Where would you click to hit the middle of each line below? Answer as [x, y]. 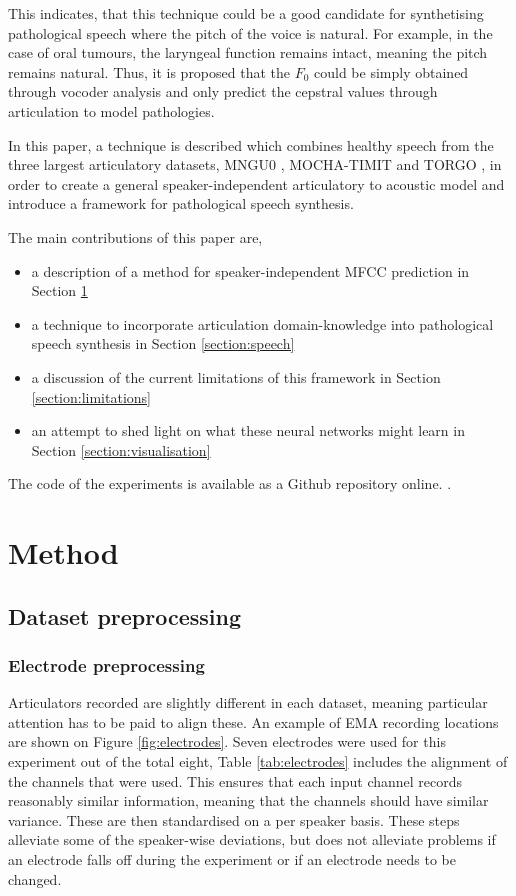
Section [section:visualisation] [121, 449]
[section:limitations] [91, 396]
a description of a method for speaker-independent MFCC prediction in [250, 270]
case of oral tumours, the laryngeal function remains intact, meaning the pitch [248, 52]
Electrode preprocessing [106, 664]
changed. [35, 878]
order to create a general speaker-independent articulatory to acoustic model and [256, 183]
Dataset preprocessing [125, 615]
